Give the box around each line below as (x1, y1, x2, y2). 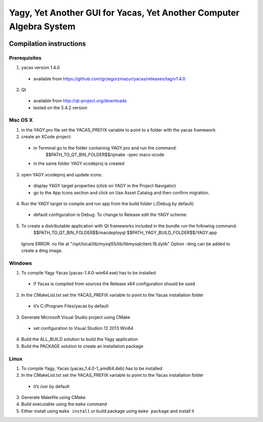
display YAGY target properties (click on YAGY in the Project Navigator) (33, 183, 176, 189)
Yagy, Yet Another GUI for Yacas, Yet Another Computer (9, 7, 240, 18)
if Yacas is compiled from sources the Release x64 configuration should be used (33, 281, 195, 287)
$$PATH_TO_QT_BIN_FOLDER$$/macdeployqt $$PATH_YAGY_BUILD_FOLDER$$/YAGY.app (33, 230, 217, 236)
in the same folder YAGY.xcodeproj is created (33, 161, 125, 167)
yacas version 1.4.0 (21, 65, 60, 71)
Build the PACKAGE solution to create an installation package (21, 343, 144, 349)
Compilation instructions (9, 39, 86, 48)
